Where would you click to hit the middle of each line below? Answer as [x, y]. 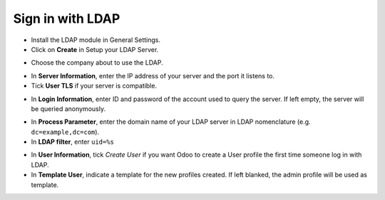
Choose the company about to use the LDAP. [97, 63]
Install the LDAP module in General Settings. [96, 40]
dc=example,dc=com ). [65, 132]
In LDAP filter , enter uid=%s [72, 142]
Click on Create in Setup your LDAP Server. [95, 49]
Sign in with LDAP [67, 19]
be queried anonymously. [68, 109]
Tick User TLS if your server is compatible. [94, 86]
